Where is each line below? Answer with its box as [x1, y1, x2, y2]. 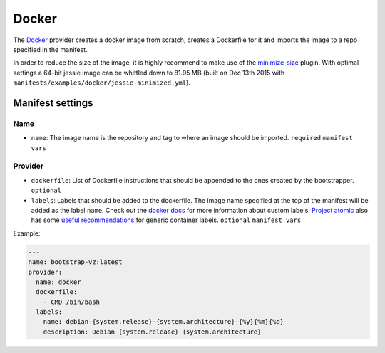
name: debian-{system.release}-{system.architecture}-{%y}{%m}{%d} [43, 317, 284, 326]
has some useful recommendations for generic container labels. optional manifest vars [31, 216, 302, 224]
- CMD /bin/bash [43, 297, 100, 306]
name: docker [36, 278, 81, 286]
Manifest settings [13, 97, 93, 109]
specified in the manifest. [13, 45, 88, 53]
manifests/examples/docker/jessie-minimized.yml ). [13, 78, 190, 87]
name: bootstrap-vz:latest [28, 258, 123, 266]
